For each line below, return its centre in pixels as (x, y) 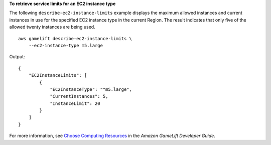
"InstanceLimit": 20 (75, 103)
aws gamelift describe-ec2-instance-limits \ (75, 38)
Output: (17, 57)
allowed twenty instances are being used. (52, 27)
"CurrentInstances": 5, (79, 96)
